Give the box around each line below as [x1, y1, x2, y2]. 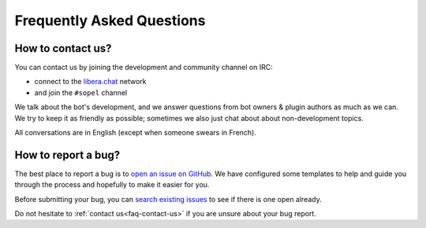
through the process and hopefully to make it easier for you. [14, 180, 210, 189]
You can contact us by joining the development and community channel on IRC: [14, 63, 273, 72]
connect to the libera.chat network [34, 77, 147, 86]
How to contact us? [14, 42, 112, 55]
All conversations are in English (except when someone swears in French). [14, 128, 256, 138]
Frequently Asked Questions [14, 12, 206, 29]
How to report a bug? [14, 148, 121, 161]
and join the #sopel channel [34, 87, 128, 97]
